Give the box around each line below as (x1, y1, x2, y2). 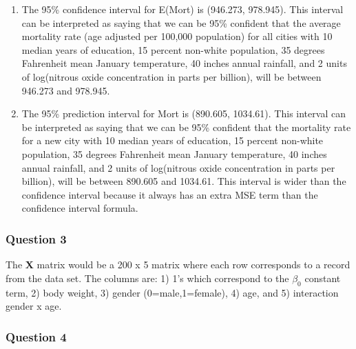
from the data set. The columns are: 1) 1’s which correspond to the (6, 270, 289, 285)
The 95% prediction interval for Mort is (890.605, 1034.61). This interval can (21, 106, 346, 121)
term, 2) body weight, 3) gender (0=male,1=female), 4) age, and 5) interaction (6, 285, 339, 299)
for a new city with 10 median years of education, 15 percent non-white (21, 133, 324, 148)
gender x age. (6, 299, 62, 313)
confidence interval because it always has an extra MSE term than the (21, 187, 318, 201)
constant (304, 270, 341, 285)
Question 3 (6, 230, 67, 247)
